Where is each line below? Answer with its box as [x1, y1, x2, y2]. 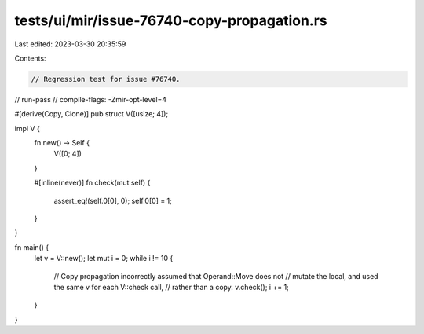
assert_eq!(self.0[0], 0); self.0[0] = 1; [53, 196, 173, 205]
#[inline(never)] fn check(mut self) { [34, 178, 151, 188]
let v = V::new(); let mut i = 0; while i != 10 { [34, 254, 174, 263]
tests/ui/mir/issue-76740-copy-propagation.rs [14, 12, 327, 29]
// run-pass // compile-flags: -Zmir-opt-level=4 [14, 94, 167, 104]
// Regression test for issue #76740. [31, 75, 181, 83]
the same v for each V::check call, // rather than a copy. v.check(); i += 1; [53, 282, 290, 292]
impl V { [14, 123, 41, 133]
